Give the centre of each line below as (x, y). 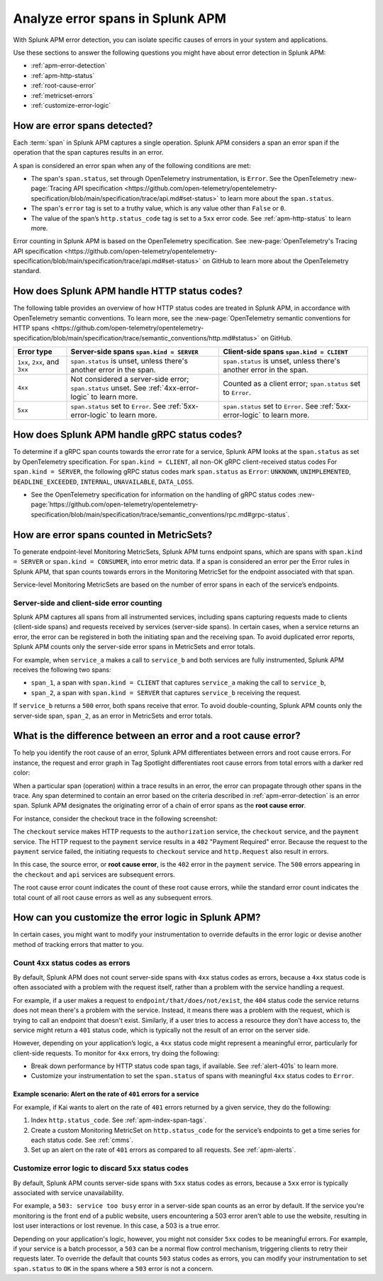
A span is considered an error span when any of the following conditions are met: (132, 165)
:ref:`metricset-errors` (63, 95)
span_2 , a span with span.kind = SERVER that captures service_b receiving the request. (166, 692)
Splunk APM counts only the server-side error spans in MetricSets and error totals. (134, 647)
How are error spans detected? (83, 125)
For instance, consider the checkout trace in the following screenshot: (115, 819)
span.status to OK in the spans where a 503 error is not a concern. (113, 1268)
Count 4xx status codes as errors (72, 963)
